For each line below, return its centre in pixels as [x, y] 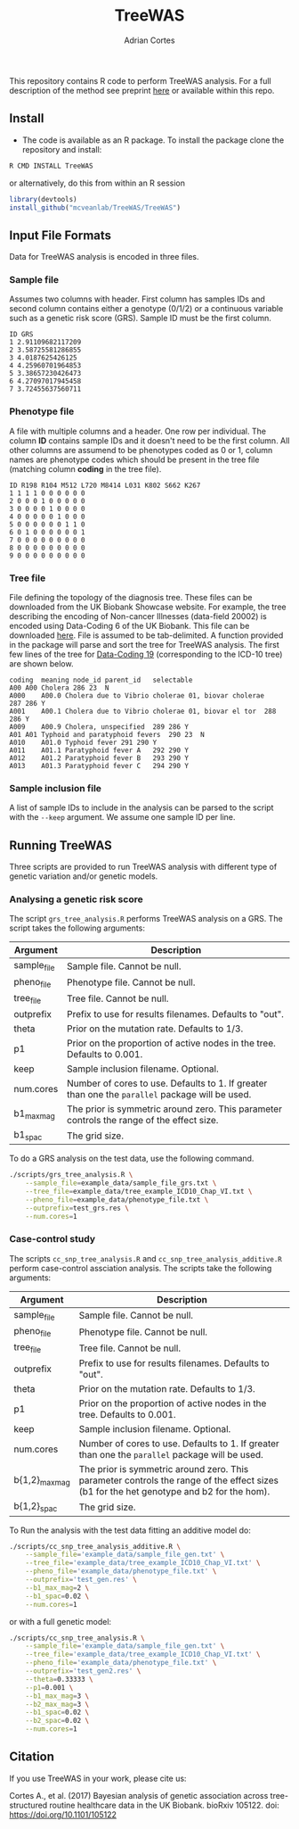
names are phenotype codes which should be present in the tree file [134, 459]
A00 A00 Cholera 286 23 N [59, 688]
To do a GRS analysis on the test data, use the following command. [132, 1159]
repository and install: [62, 149]
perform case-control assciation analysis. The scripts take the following [141, 1268]
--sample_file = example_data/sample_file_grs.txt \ [121, 1183]
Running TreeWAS [61, 845]
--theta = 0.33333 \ [59, 1679]
